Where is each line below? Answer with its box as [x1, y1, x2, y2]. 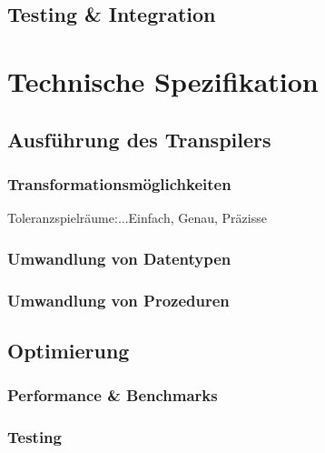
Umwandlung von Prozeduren [7, 288, 230, 311]
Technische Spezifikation [7, 62, 319, 99]
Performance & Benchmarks [7, 384, 218, 407]
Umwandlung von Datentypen [7, 247, 231, 269]
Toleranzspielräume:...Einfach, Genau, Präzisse [7, 208, 267, 227]
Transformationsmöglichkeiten [7, 172, 231, 195]
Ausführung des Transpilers [7, 125, 271, 153]
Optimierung [7, 336, 130, 364]
